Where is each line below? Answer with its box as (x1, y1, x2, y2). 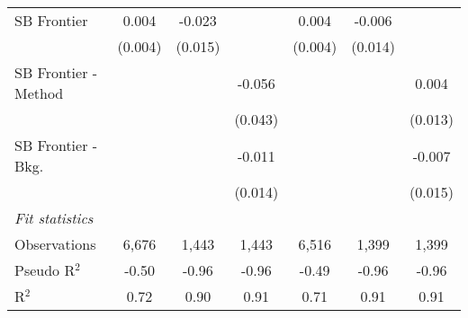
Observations (14, 234, 96, 254)
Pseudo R (14, 260, 76, 280)
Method (14, 83, 64, 103)
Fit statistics (14, 208, 94, 228)
